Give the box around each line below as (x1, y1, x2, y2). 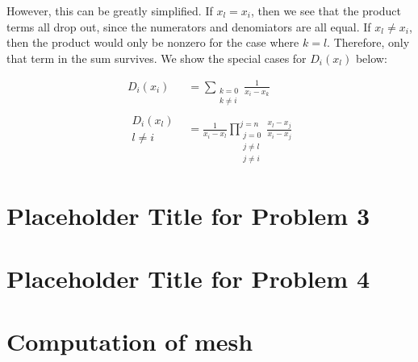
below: (355, 49, 387, 66)
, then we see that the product (250, 2, 401, 19)
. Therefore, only (327, 34, 410, 51)
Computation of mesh (6, 325, 253, 358)
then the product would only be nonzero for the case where (6, 34, 299, 51)
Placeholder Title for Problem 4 (6, 262, 370, 295)
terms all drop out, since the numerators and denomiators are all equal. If (6, 18, 371, 35)
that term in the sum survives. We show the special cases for (6, 49, 307, 66)
